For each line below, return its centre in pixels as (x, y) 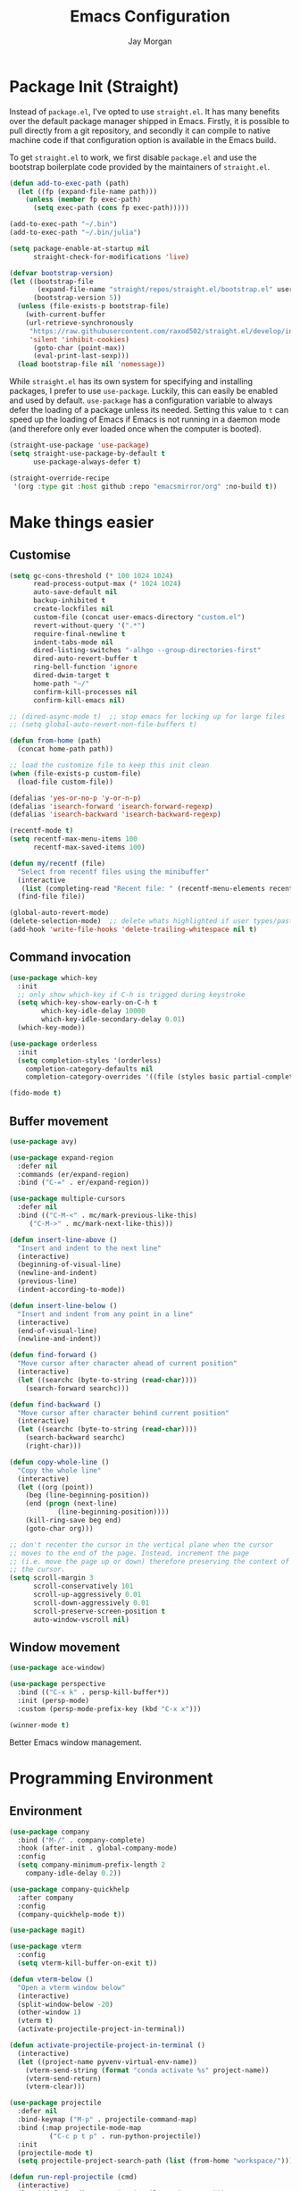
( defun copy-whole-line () (59, 1462)
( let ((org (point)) (55, 1487)
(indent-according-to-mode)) (71, 1290)
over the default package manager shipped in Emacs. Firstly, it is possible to (150, 121)
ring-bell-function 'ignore (85, 667)
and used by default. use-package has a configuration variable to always (141, 400)
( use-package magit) (48, 1931)
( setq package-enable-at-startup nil (79, 248)
